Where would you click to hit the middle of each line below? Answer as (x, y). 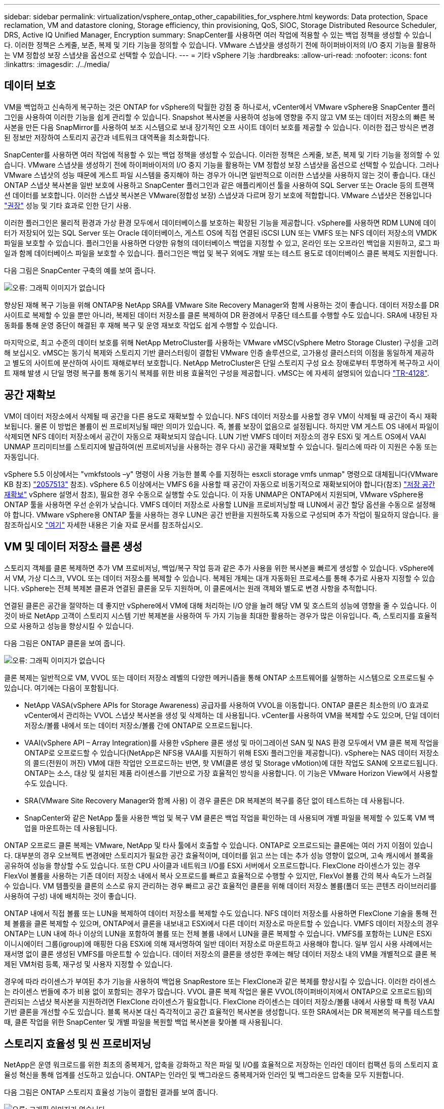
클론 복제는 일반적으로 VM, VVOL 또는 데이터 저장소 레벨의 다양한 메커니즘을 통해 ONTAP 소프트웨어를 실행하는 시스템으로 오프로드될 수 (219, 677)
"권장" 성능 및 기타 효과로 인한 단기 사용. (68, 205)
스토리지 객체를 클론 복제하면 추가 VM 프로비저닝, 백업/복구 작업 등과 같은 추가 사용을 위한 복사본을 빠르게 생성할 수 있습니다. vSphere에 (219, 568)
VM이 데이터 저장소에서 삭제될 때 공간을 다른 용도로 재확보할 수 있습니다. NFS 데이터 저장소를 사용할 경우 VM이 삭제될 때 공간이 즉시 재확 (221, 416)
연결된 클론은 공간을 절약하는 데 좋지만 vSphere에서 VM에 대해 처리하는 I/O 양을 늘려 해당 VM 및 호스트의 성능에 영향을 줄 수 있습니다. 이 (220, 605)
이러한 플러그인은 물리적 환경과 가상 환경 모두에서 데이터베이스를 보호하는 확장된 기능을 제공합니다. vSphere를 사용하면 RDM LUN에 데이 (220, 222)
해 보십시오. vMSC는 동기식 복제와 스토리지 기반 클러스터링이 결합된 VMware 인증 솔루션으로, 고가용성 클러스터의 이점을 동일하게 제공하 (219, 352)
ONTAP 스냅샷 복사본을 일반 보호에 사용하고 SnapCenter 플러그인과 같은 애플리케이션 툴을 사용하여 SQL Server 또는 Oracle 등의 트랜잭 (219, 185)
